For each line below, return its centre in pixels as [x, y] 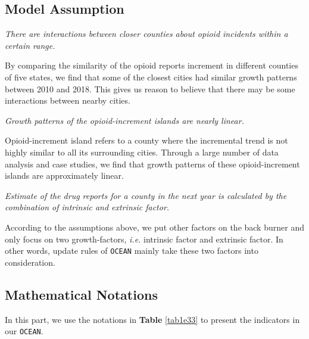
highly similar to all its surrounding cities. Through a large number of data [142, 152]
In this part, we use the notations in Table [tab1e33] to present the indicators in [152, 319]
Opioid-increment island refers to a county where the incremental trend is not [146, 140]
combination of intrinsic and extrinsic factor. [87, 207]
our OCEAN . [24, 331]
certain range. [30, 45]
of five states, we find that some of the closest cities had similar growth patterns [151, 77]
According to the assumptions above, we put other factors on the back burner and [154, 227]
